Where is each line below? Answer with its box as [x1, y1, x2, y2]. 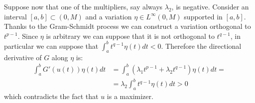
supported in [184, 11, 223, 21]
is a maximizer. [107, 91, 153, 101]
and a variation [85, 11, 132, 21]
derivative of [4, 52, 42, 62]
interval [4, 11, 27, 21]
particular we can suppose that [4, 40, 99, 51]
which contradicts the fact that [4, 91, 99, 101]
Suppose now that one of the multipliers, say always [4, 1, 163, 11]
